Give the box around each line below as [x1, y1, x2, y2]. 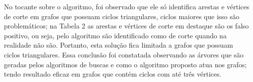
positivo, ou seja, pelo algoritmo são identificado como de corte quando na [4, 30, 227, 40]
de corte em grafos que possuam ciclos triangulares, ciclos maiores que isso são [4, 11, 239, 21]
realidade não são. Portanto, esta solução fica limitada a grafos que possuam [4, 40, 233, 50]
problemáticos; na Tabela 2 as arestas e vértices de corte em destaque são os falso [4, 21, 249, 31]
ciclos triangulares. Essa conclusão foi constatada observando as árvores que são [4, 49, 244, 59]
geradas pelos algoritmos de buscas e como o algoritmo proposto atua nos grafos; [4, 59, 247, 69]
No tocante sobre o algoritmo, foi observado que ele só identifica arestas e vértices [4, 1, 250, 11]
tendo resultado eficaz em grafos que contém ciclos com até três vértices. [4, 69, 222, 79]
